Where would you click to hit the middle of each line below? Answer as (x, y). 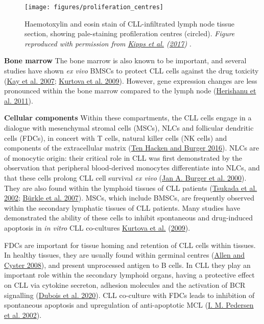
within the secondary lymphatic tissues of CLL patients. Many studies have (122, 207)
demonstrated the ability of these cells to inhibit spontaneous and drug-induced (129, 218)
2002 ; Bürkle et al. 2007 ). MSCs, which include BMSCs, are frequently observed (129, 198)
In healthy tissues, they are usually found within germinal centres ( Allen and (125, 255)
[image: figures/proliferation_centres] (94, 7)
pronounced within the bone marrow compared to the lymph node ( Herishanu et (130, 91)
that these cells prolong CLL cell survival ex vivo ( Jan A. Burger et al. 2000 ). (125, 177)
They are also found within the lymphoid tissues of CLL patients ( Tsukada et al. (131, 188)
